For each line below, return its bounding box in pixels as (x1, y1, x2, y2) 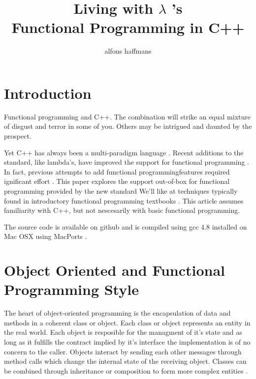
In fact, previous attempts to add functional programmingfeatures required (4, 166, 230, 176)
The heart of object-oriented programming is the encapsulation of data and (4, 308, 231, 318)
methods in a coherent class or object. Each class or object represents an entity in (4, 317, 251, 327)
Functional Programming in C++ (11, 17, 245, 37)
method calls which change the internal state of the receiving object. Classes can (4, 356, 247, 366)
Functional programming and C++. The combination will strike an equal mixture (4, 111, 251, 121)
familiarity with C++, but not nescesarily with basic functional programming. (4, 205, 240, 215)
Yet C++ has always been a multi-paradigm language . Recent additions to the (4, 147, 244, 157)
